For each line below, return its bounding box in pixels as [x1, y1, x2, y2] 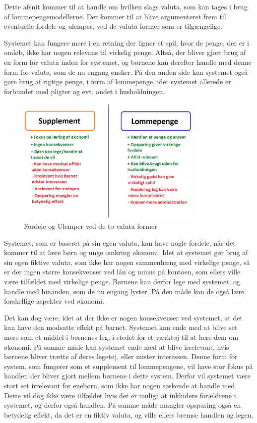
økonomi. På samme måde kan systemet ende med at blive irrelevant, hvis [4, 341, 229, 352]
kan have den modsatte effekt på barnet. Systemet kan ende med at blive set [4, 322, 238, 332]
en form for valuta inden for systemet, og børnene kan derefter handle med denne [4, 56, 252, 67]
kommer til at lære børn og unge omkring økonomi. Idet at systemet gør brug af [4, 247, 248, 258]
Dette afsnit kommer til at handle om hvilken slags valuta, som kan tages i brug [4, 1, 248, 11]
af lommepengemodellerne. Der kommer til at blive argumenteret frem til [4, 11, 226, 21]
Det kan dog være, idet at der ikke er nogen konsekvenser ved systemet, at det [4, 312, 243, 322]
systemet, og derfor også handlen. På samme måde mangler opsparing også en [4, 400, 241, 410]
